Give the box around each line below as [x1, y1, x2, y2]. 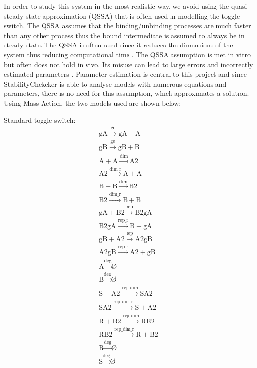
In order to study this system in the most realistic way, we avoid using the [4, 1, 229, 11]
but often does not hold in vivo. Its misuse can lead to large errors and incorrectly [4, 59, 253, 69]
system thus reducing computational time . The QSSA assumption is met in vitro [4, 49, 251, 59]
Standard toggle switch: [4, 114, 76, 125]
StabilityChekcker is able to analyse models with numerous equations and [4, 78, 227, 89]
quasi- [231, 1, 250, 11]
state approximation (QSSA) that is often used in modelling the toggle [26, 10, 240, 21]
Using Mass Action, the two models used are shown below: [4, 97, 181, 108]
